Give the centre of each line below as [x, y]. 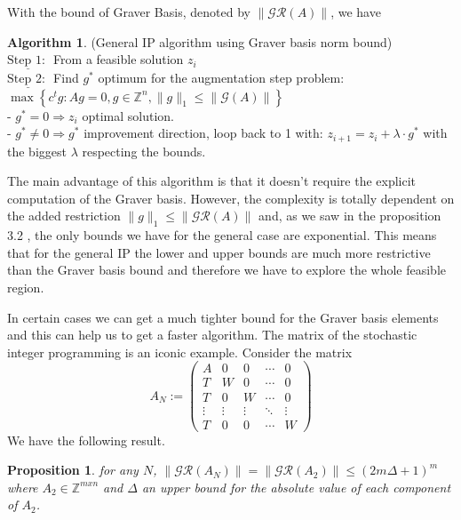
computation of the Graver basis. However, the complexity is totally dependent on [231, 198]
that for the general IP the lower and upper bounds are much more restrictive [219, 252]
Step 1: [26, 61]
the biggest [37, 151]
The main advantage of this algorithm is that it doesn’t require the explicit [212, 181]
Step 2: [26, 80]
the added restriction [64, 216]
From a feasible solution [119, 59]
